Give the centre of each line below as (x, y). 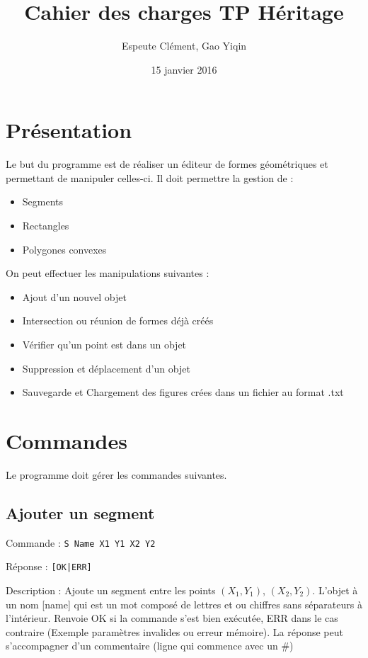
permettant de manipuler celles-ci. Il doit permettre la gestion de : (150, 177)
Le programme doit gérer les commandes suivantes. (116, 474)
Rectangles (46, 226)
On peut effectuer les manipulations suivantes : (108, 273)
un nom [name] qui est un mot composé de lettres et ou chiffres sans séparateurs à (184, 604)
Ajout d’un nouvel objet (74, 296)
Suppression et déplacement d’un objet (106, 368)
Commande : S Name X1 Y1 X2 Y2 (81, 542)
